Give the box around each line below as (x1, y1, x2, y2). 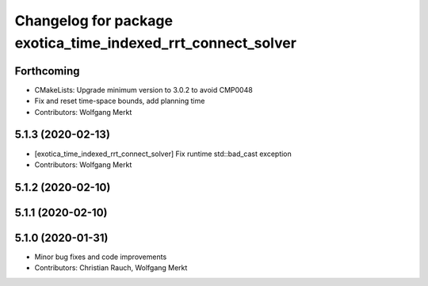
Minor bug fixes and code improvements (34, 252, 167, 261)
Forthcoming (14, 64, 80, 78)
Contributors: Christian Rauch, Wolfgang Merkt (34, 263, 188, 273)
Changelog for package (14, 12, 174, 29)
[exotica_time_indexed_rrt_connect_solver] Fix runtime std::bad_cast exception (34, 149, 292, 158)
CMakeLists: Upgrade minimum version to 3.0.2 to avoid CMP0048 (34, 85, 253, 94)
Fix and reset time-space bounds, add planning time (34, 96, 205, 106)
